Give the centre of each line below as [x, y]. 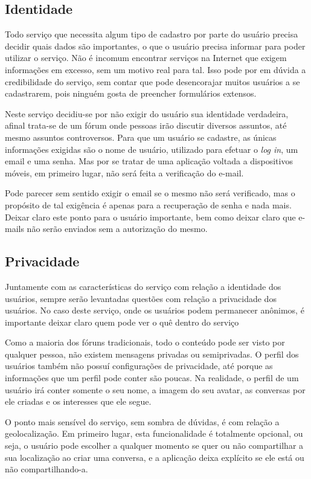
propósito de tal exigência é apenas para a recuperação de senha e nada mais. [148, 204]
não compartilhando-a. [46, 469]
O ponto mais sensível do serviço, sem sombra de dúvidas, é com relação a [142, 421]
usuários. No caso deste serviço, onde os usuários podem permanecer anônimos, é [155, 310]
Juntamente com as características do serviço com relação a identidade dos [143, 286]
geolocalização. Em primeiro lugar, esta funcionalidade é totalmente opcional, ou [154, 433]
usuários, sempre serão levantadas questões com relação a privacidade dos [141, 298]
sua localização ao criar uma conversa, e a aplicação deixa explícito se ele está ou [155, 457]
